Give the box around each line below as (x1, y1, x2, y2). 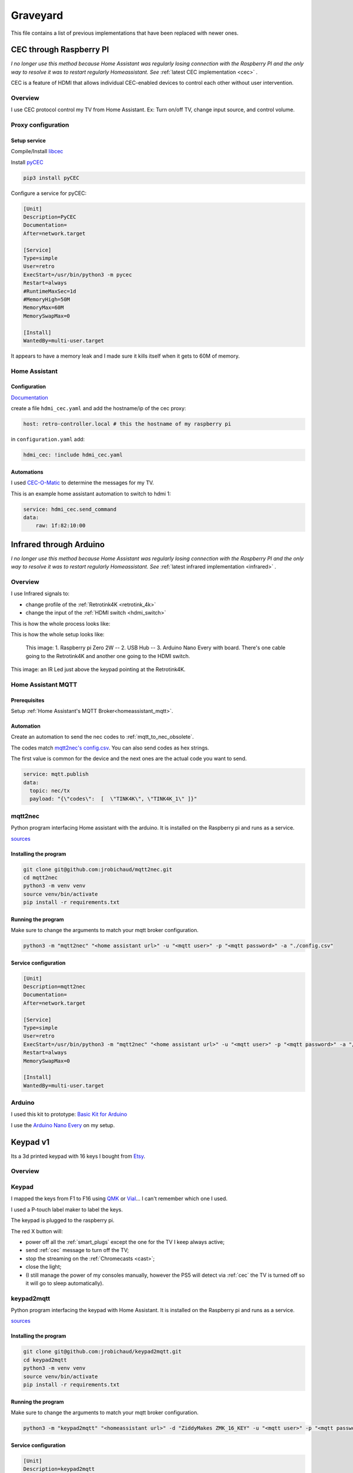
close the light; (25, 1263, 62, 1270)
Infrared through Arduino (11, 539, 105, 549)
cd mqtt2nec (23, 874, 58, 881)
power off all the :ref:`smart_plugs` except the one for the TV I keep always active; (25, 1238, 225, 1246)
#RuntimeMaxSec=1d (23, 288, 76, 295)
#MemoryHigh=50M (23, 296, 71, 303)
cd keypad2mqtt (23, 1356, 67, 1363)
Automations (11, 468, 44, 475)
